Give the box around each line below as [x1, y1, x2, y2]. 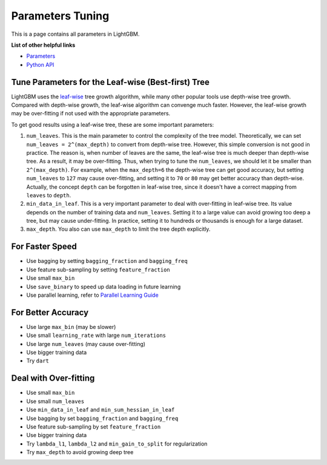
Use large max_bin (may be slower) [26, 323, 116, 330]
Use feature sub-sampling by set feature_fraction [26, 423, 161, 430]
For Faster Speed [11, 242, 77, 252]
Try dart [26, 357, 50, 364]
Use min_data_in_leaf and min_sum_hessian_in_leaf [26, 406, 175, 413]
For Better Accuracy [11, 307, 89, 317]
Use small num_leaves [26, 398, 85, 405]
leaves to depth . [26, 191, 71, 199]
